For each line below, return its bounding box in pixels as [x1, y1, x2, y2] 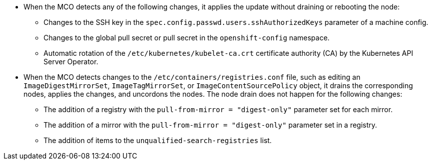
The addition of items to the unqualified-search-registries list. [43, 136, 272, 145]
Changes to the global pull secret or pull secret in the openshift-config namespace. [43, 33, 330, 42]
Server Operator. [43, 57, 98, 66]
